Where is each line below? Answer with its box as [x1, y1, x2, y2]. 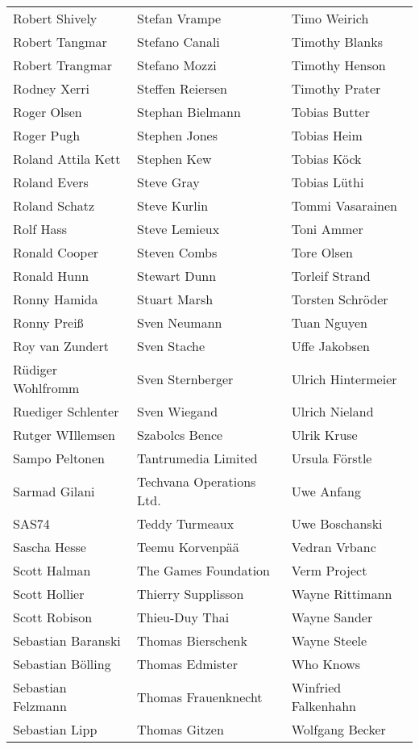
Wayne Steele [291, 631, 367, 650]
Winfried [291, 678, 342, 697]
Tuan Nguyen [291, 313, 367, 332]
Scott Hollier [13, 584, 85, 603]
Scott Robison [13, 608, 93, 626]
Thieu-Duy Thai [137, 608, 230, 626]
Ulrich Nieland [291, 402, 374, 421]
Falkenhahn [291, 697, 356, 715]
